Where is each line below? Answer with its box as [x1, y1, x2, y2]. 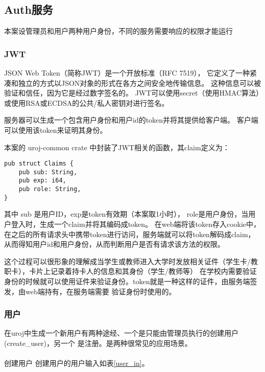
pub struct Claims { [4, 160, 74, 168]
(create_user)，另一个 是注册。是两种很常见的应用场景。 [4, 338, 192, 348]
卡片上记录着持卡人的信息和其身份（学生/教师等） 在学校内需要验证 [29, 266, 257, 276]
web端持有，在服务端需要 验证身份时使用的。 [25, 286, 176, 296]
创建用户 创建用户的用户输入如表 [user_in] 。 [4, 358, 149, 368]
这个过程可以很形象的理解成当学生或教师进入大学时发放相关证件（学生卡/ [4, 255, 251, 266]
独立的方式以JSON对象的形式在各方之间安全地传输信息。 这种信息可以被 [18, 77, 261, 88]
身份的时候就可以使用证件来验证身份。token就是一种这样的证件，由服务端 [4, 276, 250, 287]
